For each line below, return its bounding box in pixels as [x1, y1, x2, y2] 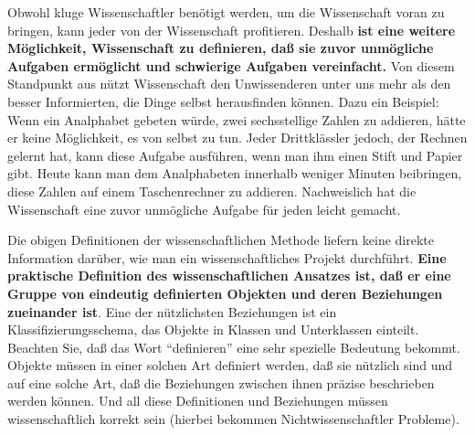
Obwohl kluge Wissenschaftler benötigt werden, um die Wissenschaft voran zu [7, 3, 445, 21]
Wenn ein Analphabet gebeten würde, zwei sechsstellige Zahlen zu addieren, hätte [7, 110, 466, 129]
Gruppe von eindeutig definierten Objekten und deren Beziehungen [7, 283, 443, 302]
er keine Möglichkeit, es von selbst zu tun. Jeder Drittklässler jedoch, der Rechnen [7, 128, 468, 147]
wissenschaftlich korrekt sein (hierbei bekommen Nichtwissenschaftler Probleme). [7, 409, 459, 429]
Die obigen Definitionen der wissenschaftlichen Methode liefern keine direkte [7, 230, 435, 249]
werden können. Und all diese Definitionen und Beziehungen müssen [7, 391, 388, 410]
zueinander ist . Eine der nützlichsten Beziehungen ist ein [7, 302, 337, 321]
